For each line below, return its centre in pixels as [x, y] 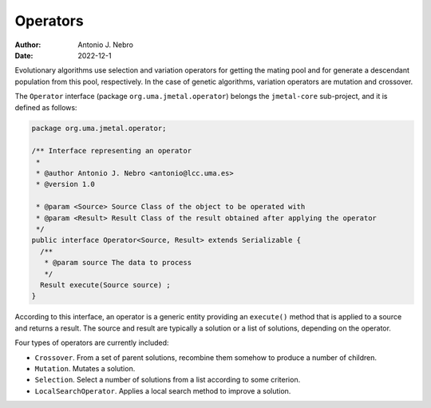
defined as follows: [46, 107]
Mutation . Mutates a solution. [85, 368]
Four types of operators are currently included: [92, 343]
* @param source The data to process [118, 263]
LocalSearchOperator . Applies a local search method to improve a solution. [163, 390]
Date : [24, 55]
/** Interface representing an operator [111, 151]
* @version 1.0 [66, 184]
